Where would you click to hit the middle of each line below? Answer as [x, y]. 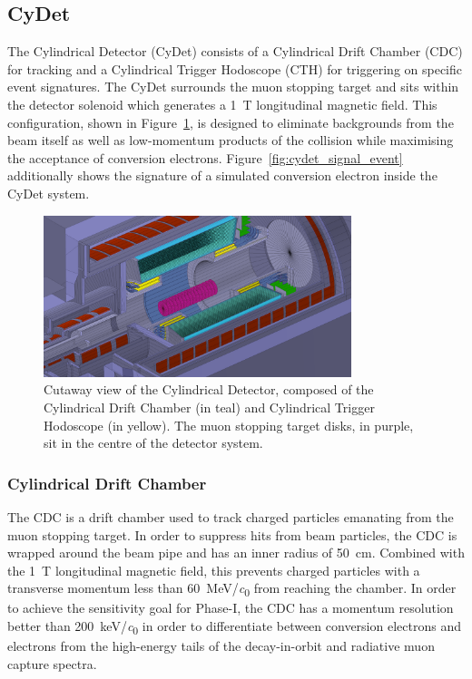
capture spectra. [52, 663]
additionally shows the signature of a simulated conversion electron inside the [222, 175]
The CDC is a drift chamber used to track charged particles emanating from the [231, 516]
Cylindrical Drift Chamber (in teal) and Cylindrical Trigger [209, 407]
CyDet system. [49, 193]
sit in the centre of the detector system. [153, 443]
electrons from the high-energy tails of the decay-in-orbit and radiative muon [221, 646]
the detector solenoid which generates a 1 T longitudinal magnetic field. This [222, 104]
